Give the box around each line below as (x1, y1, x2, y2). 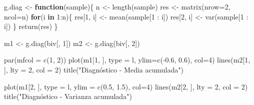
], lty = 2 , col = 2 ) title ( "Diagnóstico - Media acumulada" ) (4, 64, 183, 74)
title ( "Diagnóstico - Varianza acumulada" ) (4, 91, 132, 101)
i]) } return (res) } (4, 21, 58, 31)
